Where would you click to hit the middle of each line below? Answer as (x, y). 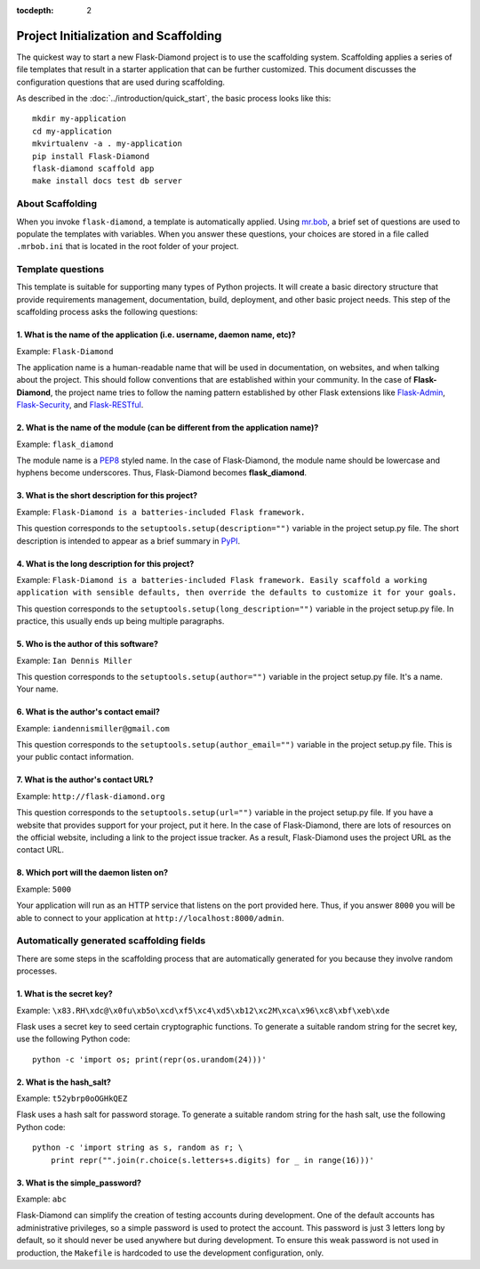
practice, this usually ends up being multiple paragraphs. (120, 621)
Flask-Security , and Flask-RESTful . (80, 405)
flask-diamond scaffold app (93, 169)
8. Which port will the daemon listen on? (92, 873)
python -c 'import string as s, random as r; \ (138, 1148)
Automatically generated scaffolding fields (111, 941)
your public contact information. (75, 757)
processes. (37, 971)
